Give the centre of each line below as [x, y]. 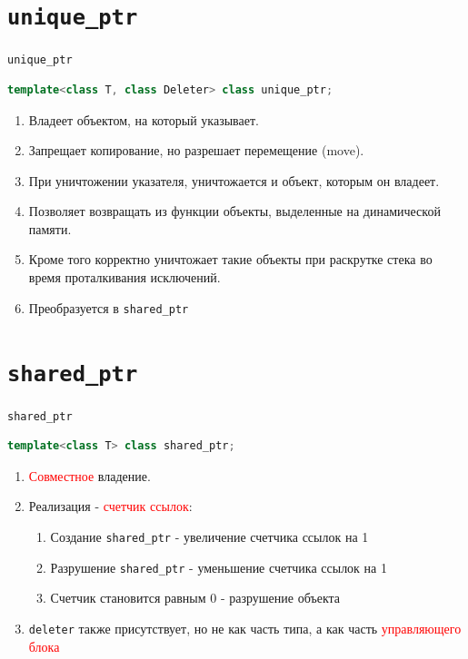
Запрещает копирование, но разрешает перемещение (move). [196, 150]
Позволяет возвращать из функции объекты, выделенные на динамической [234, 211]
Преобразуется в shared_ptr [109, 307]
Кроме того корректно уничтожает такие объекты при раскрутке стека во [230, 259]
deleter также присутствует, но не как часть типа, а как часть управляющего [245, 628]
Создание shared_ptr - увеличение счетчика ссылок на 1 [209, 536]
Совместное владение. [90, 475]
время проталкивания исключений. [124, 277]
